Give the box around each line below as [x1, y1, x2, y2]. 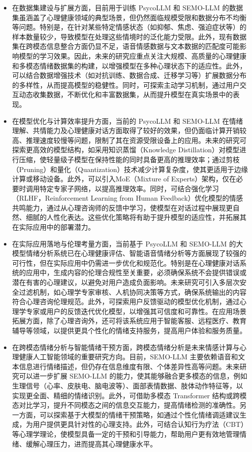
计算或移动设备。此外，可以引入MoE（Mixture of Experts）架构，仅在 [12, 174, 236, 184]
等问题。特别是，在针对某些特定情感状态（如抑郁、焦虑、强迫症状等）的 [12, 22, 247, 32]
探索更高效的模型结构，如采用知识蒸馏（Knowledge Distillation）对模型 [12, 144, 240, 155]
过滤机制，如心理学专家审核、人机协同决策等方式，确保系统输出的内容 [19, 286, 247, 297]
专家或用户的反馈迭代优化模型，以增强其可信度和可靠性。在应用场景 [26, 306, 247, 316]
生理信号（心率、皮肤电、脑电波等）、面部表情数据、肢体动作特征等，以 [12, 380, 243, 390]
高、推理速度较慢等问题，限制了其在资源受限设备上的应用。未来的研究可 [12, 135, 247, 145]
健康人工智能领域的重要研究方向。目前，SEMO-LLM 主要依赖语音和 [19, 351, 238, 362]
